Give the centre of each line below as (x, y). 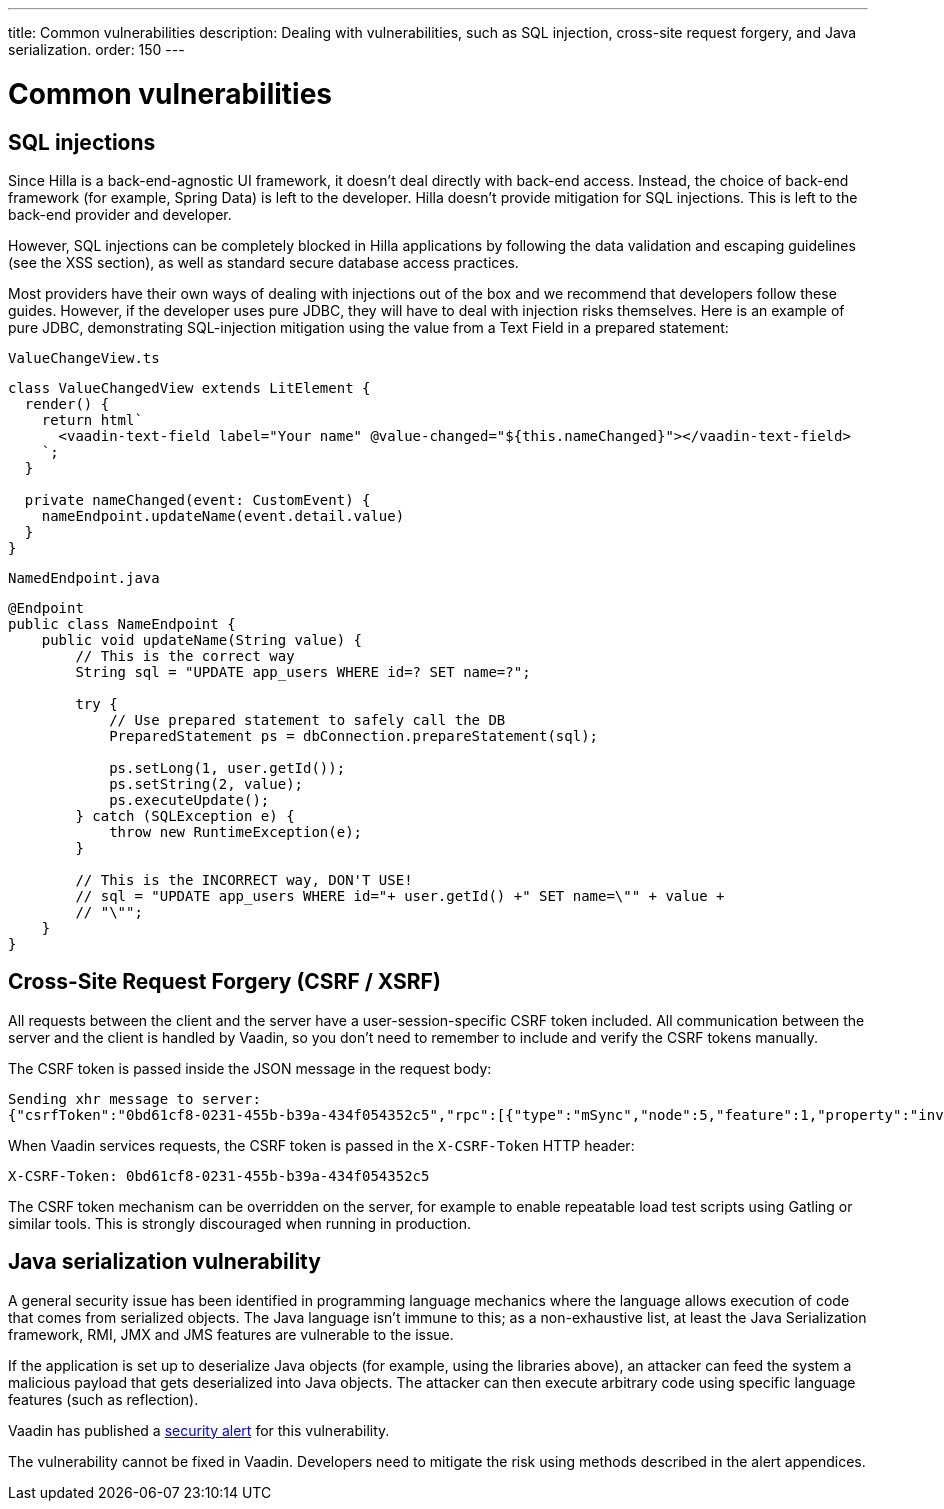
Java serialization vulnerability (164, 1262)
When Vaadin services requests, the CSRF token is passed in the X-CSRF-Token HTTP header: (321, 1145)
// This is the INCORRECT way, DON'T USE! (244, 879)
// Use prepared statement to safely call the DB (307, 719)
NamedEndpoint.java (84, 577)
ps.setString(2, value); (206, 783)
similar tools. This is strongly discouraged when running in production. (240, 1223)
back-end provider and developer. (120, 214)
